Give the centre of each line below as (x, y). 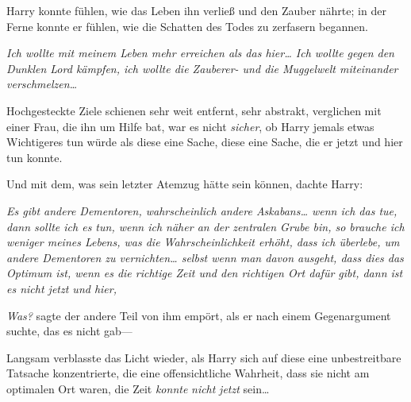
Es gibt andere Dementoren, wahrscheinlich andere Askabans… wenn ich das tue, (202, 210)
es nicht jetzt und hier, (62, 288)
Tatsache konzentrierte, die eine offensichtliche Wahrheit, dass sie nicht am (188, 373)
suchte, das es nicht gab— (69, 331)
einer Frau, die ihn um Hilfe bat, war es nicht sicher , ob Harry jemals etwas (190, 126)
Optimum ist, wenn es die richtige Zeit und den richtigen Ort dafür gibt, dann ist (205, 273)
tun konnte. (35, 157)
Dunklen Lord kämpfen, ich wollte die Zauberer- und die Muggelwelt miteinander (202, 68)
